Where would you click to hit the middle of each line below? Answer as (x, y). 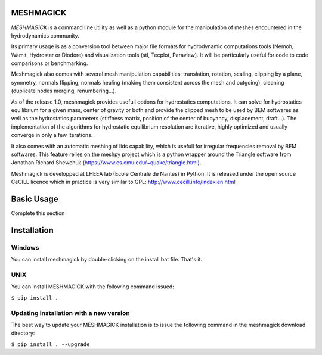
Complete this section (38, 213)
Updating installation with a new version (71, 313)
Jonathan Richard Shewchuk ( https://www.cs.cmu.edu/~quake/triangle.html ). (106, 163)
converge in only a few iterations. (52, 135)
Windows (25, 247)
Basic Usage (35, 199)
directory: (23, 333)
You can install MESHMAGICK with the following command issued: (92, 287)
